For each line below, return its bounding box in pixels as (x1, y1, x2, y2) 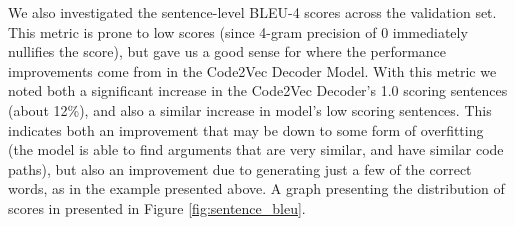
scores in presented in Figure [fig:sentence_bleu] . (8, 197, 306, 218)
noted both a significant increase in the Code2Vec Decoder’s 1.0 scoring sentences (8, 80, 508, 101)
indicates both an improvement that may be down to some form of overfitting (8, 119, 484, 140)
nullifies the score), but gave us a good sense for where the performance (8, 41, 447, 62)
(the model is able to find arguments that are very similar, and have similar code (8, 139, 504, 160)
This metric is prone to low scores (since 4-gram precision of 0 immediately (8, 21, 468, 42)
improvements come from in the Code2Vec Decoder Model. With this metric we (8, 60, 497, 81)
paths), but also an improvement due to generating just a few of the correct (8, 158, 472, 179)
